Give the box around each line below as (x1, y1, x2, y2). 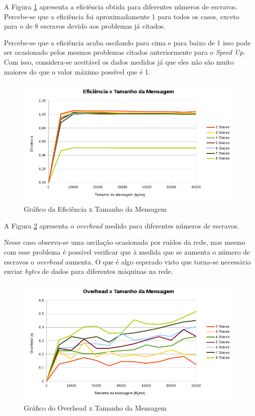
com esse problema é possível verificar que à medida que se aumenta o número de (4, 246, 250, 257)
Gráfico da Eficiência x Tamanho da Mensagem (24, 204, 167, 214)
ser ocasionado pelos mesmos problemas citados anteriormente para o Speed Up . (4, 47, 245, 57)
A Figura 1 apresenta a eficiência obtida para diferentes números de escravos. (4, 1, 238, 11)
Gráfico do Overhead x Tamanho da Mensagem (24, 402, 167, 413)
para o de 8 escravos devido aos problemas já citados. (4, 21, 166, 31)
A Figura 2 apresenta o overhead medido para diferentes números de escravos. (4, 220, 239, 230)
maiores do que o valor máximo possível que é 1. (4, 66, 151, 76)
